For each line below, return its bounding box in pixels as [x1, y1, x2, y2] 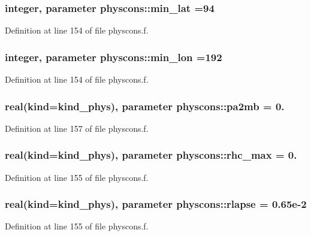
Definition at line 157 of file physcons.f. [5, 122, 149, 134]
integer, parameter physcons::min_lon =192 [5, 49, 222, 64]
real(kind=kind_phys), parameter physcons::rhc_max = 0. [5, 147, 297, 162]
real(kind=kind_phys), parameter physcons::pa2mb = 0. [5, 98, 285, 113]
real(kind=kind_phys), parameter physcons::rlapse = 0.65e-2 [5, 196, 307, 211]
